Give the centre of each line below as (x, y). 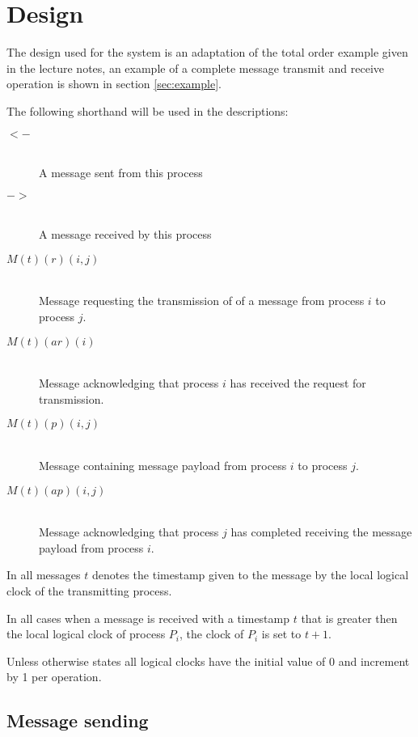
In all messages (44, 575)
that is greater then (349, 618)
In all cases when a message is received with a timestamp (148, 618)
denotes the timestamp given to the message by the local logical (250, 575)
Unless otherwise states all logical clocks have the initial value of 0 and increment (208, 661)
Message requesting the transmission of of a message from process (202, 301)
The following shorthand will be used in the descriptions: (148, 110)
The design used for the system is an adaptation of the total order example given (207, 52)
